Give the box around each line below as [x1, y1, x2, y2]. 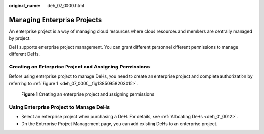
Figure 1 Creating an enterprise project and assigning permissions [21, 91, 154, 97]
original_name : [9, 3, 41, 8]
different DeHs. [9, 51, 40, 57]
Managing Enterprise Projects [9, 15, 102, 24]
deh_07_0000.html [47, 3, 84, 8]
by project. [9, 35, 31, 41]
